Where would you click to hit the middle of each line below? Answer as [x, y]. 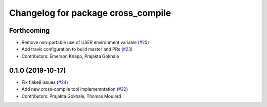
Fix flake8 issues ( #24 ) [45, 82]
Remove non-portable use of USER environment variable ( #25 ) [85, 43]
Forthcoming [29, 30]
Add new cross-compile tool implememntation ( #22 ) [75, 89]
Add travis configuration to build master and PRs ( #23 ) [77, 49]
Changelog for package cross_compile [90, 13]
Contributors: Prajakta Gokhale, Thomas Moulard [71, 96]
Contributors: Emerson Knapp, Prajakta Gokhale [70, 56]
